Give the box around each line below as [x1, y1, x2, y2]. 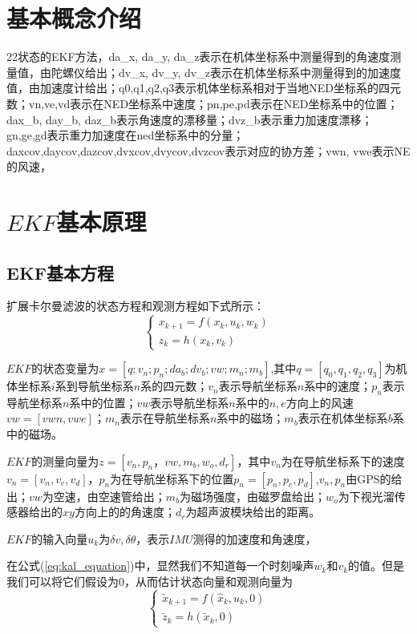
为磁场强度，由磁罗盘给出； [180, 487, 326, 504]
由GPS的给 [346, 470, 403, 487]
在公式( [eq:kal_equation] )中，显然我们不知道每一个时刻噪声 [6, 557, 314, 574]
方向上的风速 [285, 394, 354, 410]
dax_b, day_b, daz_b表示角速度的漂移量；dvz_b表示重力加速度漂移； [6, 111, 373, 127]
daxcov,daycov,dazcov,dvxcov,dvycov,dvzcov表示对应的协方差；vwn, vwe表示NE [6, 142, 411, 159]
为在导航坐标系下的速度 [281, 452, 405, 469]
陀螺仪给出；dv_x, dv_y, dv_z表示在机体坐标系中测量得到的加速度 [51, 63, 401, 80]
